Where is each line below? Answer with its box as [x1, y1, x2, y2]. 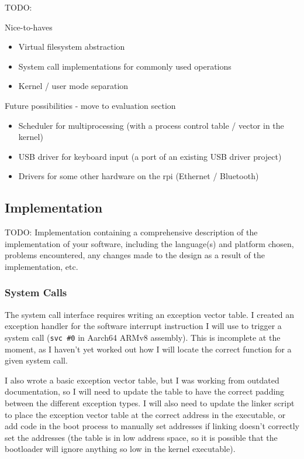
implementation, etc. [5, 260, 78, 272]
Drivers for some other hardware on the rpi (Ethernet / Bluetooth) [18, 170, 259, 182]
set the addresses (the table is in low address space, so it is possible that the [5, 431, 278, 443]
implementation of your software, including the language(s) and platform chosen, [5, 237, 294, 249]
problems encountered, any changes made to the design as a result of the [5, 249, 265, 261]
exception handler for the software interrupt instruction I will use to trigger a [5, 320, 282, 332]
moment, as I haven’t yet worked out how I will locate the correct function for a [5, 342, 292, 355]
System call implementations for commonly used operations [18, 60, 232, 72]
